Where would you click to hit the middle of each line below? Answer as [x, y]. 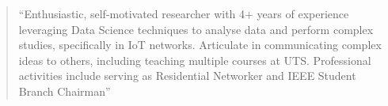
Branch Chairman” [65, 91]
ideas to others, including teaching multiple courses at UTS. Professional [195, 60]
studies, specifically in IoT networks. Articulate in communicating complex [200, 45]
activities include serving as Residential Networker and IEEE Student [187, 76]
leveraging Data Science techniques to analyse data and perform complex [196, 29]
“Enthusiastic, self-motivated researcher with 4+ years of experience [184, 13]
